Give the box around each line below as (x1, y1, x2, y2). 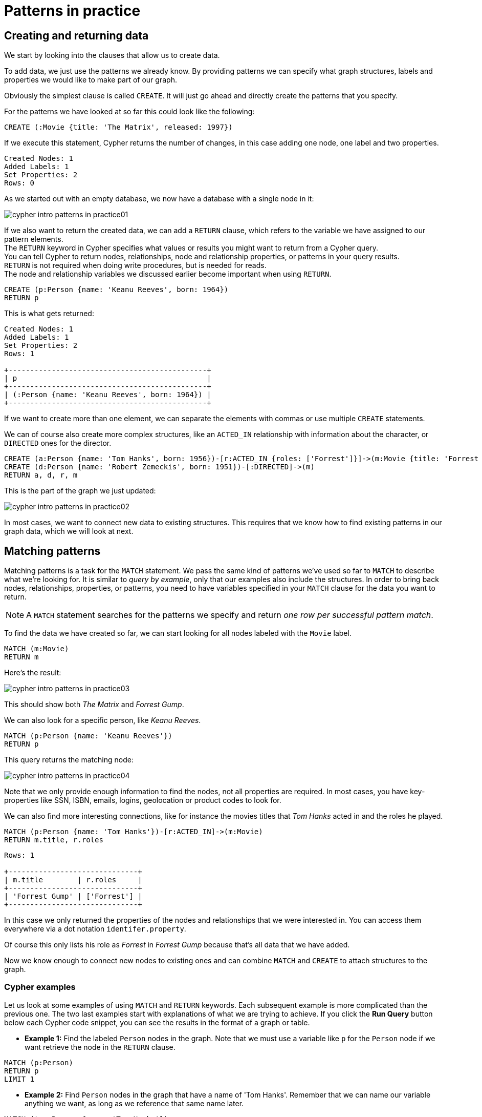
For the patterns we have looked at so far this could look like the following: (4, 107, 255, 116)
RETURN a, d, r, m (4, 471, 78, 480)
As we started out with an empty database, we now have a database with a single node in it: (4, 194, 314, 203)
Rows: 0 (4, 179, 35, 188)
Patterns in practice (4, 2, 141, 19)
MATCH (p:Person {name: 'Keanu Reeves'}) (4, 732, 172, 740)
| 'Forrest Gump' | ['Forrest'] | (4, 892, 142, 901)
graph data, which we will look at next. (4, 527, 134, 536)
